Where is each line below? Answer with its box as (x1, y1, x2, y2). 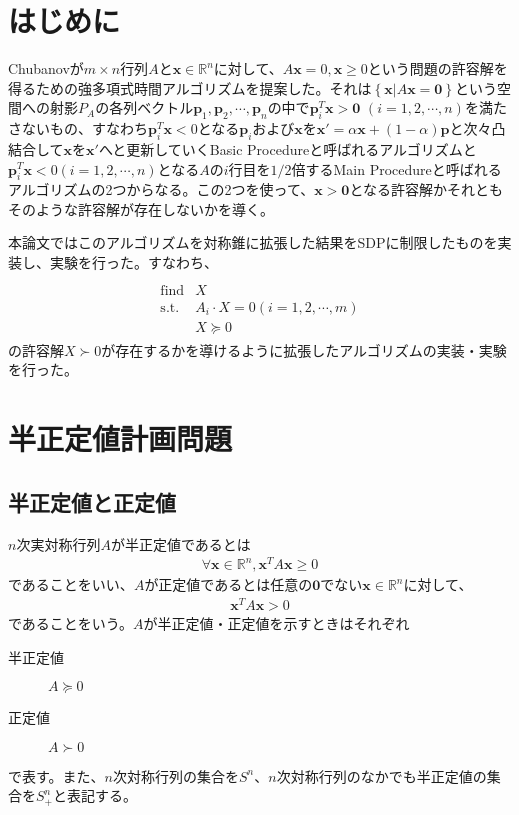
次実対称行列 (16, 533, 101, 554)
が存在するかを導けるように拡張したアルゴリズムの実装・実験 (101, 339, 507, 360)
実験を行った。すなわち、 (49, 252, 218, 273)
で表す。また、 (8, 765, 105, 786)
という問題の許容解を (367, 58, 508, 79)
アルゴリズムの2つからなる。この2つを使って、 (8, 179, 315, 200)
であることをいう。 (8, 613, 134, 633)
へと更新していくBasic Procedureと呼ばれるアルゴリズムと (98, 138, 477, 159)
